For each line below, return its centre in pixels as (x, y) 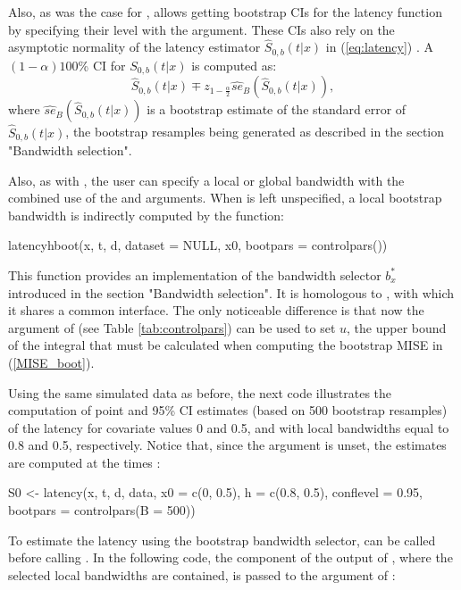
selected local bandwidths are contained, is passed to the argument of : (202, 574)
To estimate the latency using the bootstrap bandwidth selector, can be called (222, 540)
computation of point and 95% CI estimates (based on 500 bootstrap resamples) (228, 410)
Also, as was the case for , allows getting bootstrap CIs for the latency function (225, 12)
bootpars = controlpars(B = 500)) (102, 510)
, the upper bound (397, 327)
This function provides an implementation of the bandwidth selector (195, 274)
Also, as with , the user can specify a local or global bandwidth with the (206, 180)
